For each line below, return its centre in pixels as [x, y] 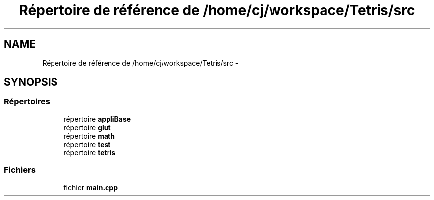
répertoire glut [87, 127]
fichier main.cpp [91, 187]
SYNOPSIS [31, 82]
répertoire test [87, 144]
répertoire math [89, 136]
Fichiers [20, 170]
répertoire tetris [90, 152]
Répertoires [27, 102]
